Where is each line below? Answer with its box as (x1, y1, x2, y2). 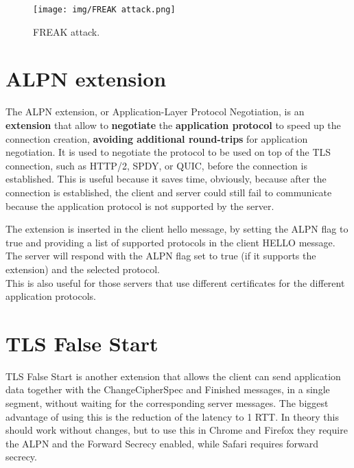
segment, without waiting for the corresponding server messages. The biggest (5, 396, 329, 410)
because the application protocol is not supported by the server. (5, 198, 274, 213)
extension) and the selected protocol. (5, 261, 160, 276)
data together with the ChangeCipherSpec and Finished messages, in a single (5, 382, 330, 397)
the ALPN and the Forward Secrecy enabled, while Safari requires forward (5, 436, 319, 450)
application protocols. (5, 289, 96, 303)
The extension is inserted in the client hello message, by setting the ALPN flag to (5, 222, 349, 236)
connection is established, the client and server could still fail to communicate (5, 185, 332, 199)
